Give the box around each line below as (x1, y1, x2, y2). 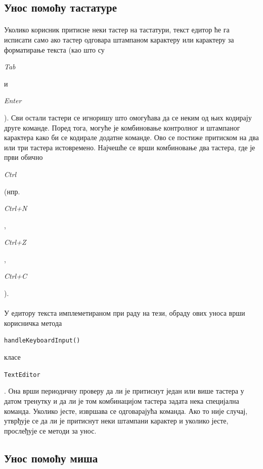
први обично (4, 152, 43, 162)
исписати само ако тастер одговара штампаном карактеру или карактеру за (4, 34, 234, 45)
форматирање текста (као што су (4, 44, 105, 55)
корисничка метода (4, 317, 62, 328)
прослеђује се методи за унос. (4, 425, 97, 436)
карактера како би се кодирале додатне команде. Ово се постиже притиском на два (4, 132, 259, 143)
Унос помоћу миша (4, 450, 98, 465)
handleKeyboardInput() (4, 337, 80, 345)
